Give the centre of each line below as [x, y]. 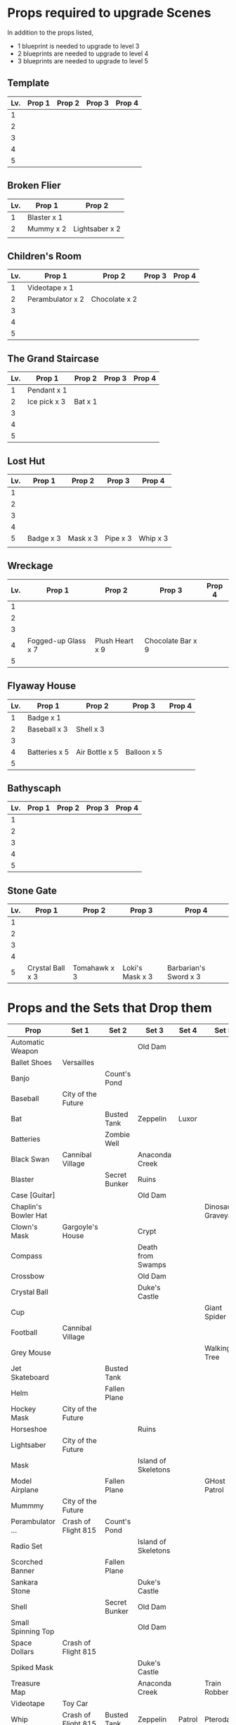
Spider [216, 1317]
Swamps [152, 1265]
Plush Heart [114, 640]
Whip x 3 [153, 538]
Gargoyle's [80, 1227]
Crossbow [28, 1276]
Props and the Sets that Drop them [110, 1008]
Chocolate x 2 [114, 299]
